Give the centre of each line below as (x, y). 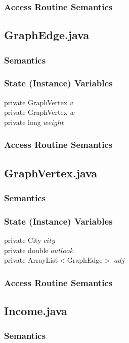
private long (23, 122)
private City (23, 240)
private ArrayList (31, 260)
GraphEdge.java (47, 35)
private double (26, 250)
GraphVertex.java (51, 173)
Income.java (36, 311)
